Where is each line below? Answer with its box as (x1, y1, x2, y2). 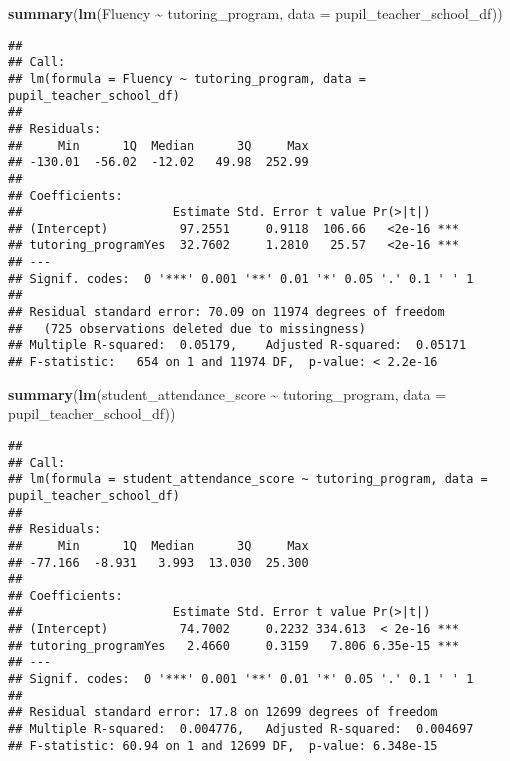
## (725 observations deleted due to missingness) (8, 321, 366, 336)
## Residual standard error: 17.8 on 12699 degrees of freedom (8, 705, 438, 720)
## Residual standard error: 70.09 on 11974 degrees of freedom (8, 305, 445, 320)
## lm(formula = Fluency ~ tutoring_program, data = (8, 71, 366, 86)
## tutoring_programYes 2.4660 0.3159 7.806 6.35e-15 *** (8, 638, 460, 653)
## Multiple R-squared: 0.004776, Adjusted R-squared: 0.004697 (8, 722, 474, 737)
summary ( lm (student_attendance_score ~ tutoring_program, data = (8, 383, 447, 404)
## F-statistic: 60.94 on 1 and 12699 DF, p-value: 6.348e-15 (8, 738, 438, 753)
